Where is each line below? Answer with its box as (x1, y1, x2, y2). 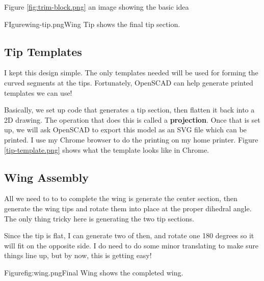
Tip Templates (4, 43, 82, 59)
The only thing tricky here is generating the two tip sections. (4, 213, 194, 223)
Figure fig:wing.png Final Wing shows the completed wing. (4, 267, 183, 277)
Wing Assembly (4, 169, 89, 185)
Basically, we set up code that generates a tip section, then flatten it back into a (4, 104, 255, 115)
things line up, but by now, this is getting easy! (4, 250, 152, 261)
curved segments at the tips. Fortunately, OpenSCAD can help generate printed (4, 77, 253, 88)
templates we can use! (4, 87, 72, 98)
